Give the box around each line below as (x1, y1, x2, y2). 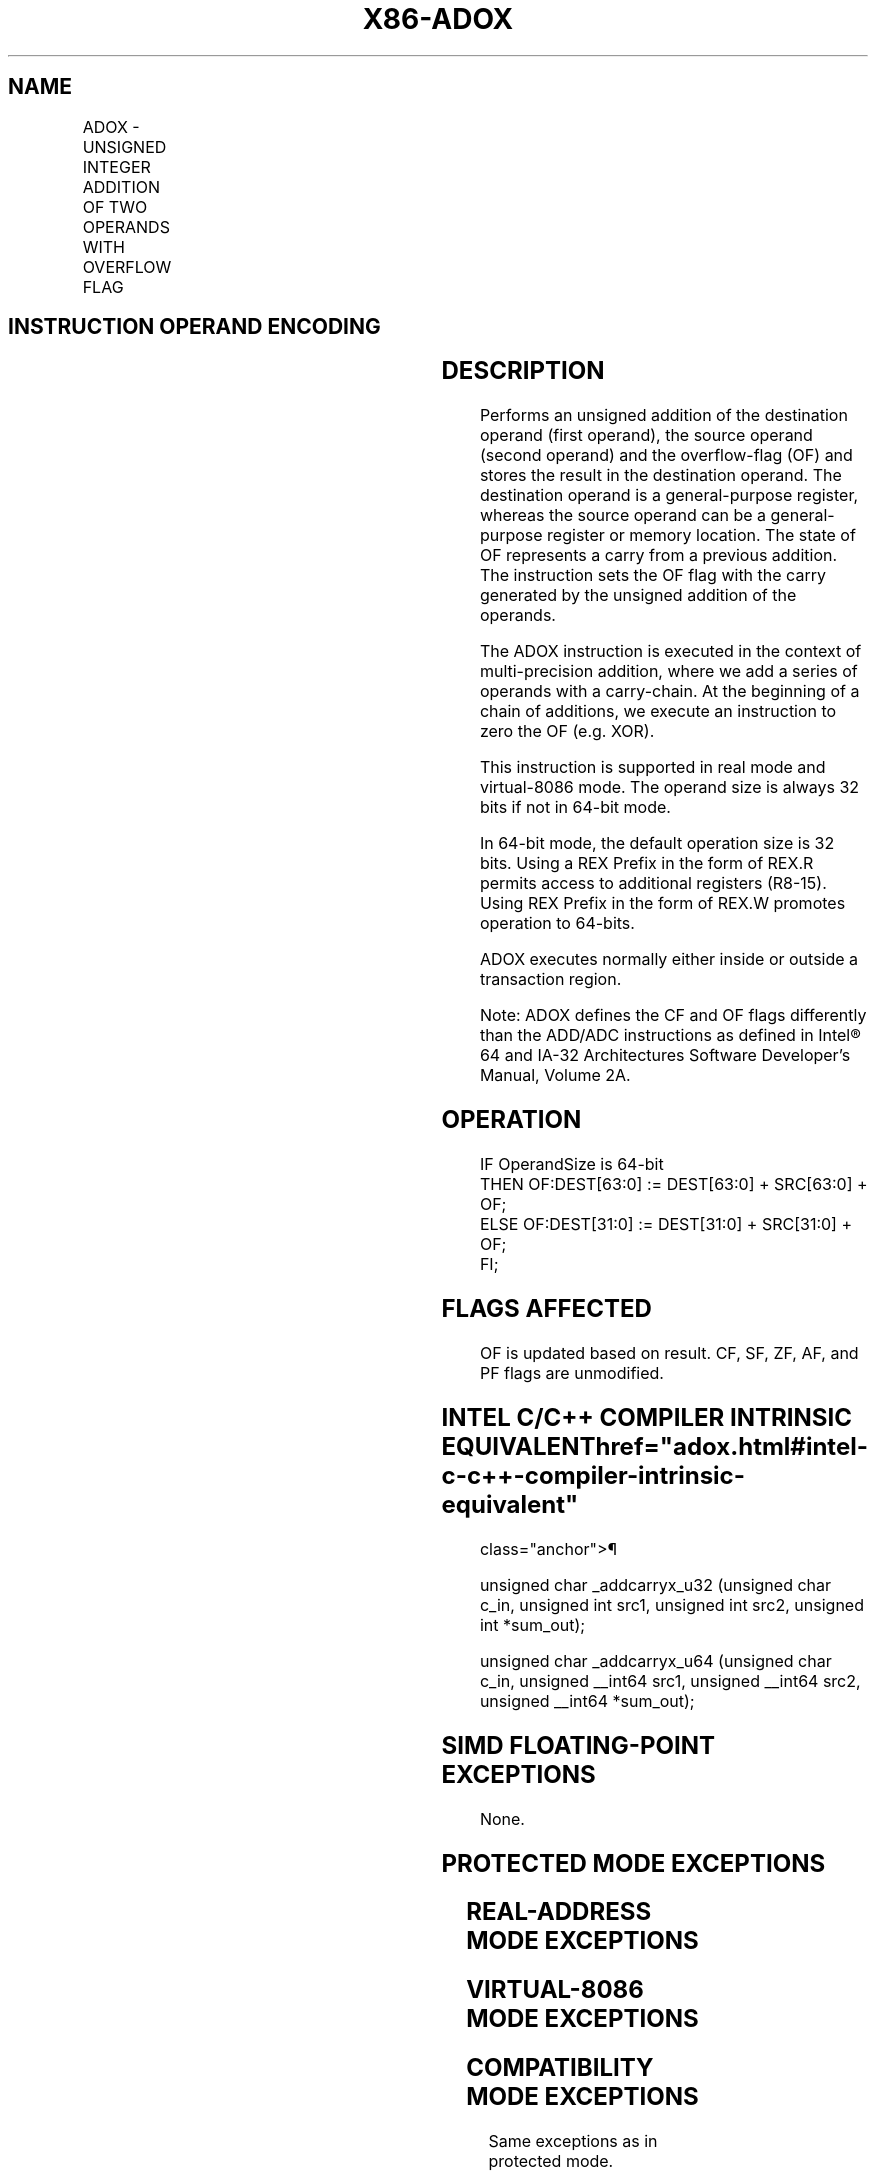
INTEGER (82, 156, 151, 177)
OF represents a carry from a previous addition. (479, 545, 838, 566)
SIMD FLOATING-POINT (441, 1730, 715, 1760)
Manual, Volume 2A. (479, 1065, 631, 1086)
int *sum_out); (479, 1614, 586, 1635)
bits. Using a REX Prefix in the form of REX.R (479, 853, 814, 874)
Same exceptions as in (488, 2131, 658, 2152)
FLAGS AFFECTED (441, 1294, 652, 1324)
